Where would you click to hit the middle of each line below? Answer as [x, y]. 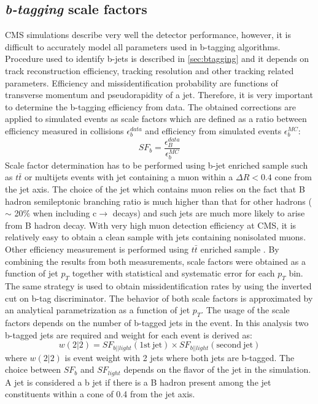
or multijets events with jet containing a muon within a [129, 177]
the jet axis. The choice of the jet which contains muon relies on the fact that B [155, 189]
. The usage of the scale [245, 310]
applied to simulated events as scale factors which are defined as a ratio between [156, 119]
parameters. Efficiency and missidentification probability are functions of [142, 82]
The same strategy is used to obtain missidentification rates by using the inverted [158, 286]
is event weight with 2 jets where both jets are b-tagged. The [180, 357]
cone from [293, 177]
